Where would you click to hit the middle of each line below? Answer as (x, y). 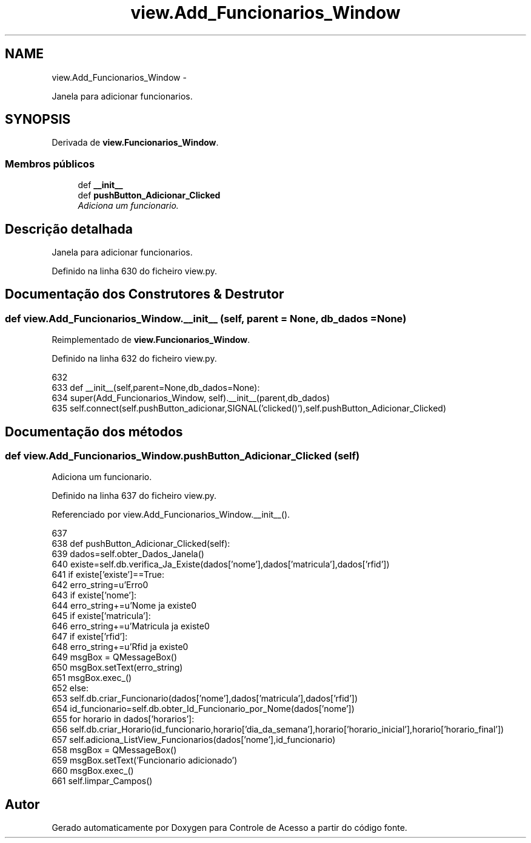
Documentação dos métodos (94, 432)
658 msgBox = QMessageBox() (114, 750)
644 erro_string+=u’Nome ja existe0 (124, 606)
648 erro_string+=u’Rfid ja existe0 (120, 647)
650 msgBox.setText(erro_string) (117, 668)
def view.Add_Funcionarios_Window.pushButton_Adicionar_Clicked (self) (182, 456)
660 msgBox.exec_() (93, 771)
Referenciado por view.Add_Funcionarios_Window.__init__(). (171, 515)
